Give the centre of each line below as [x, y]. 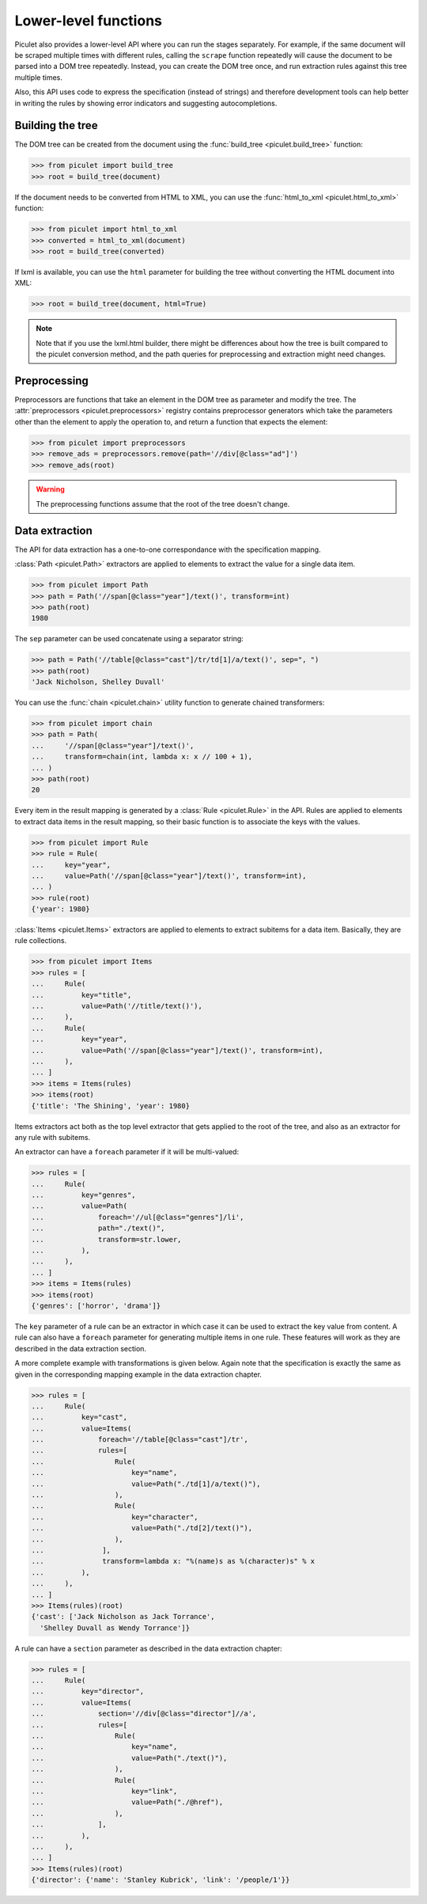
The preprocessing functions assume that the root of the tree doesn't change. [163, 504]
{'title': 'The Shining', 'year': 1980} [110, 1106]
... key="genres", [83, 1195]
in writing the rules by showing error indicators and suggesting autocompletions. [146, 103]
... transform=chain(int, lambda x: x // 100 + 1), [142, 757]
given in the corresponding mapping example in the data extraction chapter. [138, 1374]
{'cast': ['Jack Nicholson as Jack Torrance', [123, 1617]
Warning [50, 489]
